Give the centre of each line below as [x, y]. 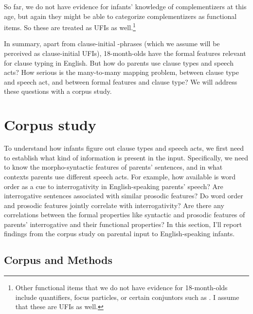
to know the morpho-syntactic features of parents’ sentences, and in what [113, 167]
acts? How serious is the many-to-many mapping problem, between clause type [122, 72]
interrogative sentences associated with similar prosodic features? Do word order [124, 196]
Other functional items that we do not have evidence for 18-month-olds [121, 288]
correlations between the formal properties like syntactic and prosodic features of [125, 215]
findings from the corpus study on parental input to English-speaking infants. [119, 234]
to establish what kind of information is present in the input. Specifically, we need [126, 157]
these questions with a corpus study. [58, 91]
